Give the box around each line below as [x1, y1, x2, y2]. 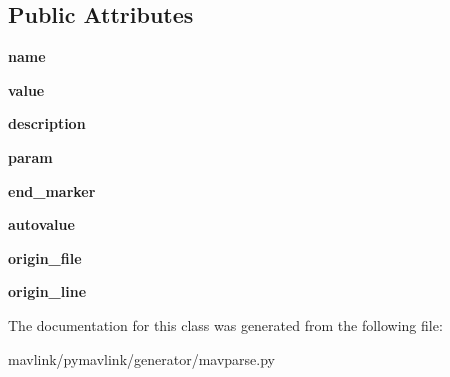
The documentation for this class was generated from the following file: [8, 314, 443, 335]
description [8, 113, 86, 134]
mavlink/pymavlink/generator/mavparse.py [8, 348, 276, 369]
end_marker [8, 180, 96, 201]
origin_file [8, 247, 82, 268]
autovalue [8, 214, 75, 235]
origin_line [8, 281, 87, 302]
